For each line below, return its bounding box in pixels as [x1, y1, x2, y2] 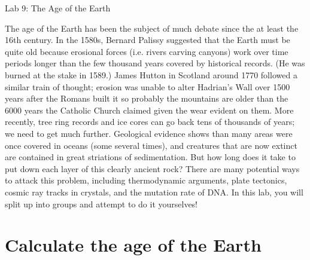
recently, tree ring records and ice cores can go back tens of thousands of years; [5, 115, 295, 128]
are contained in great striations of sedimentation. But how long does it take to [5, 151, 296, 163]
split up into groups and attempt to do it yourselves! [5, 197, 198, 210]
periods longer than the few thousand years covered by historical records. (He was [5, 57, 305, 69]
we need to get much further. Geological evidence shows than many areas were [5, 127, 293, 139]
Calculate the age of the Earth [5, 233, 262, 257]
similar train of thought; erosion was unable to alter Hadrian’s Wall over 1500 [5, 80, 290, 93]
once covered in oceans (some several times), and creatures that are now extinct [5, 139, 297, 151]
